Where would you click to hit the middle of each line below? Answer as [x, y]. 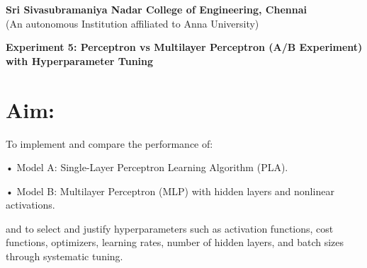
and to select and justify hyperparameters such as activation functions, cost [170, 228]
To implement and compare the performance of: [109, 143]
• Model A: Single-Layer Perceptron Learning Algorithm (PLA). [147, 167]
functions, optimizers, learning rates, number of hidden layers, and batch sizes [175, 242]
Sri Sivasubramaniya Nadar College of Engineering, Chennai [156, 9]
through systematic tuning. [64, 256]
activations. [30, 205]
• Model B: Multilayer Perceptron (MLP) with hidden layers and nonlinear [170, 191]
